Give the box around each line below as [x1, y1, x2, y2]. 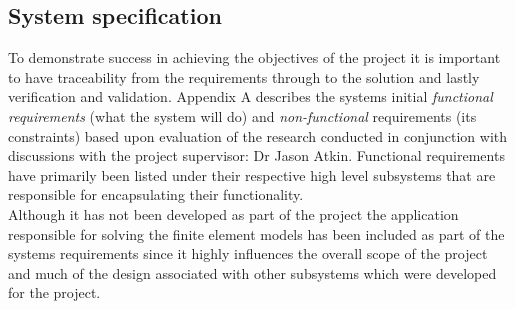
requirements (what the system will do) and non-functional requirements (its [8, 105, 477, 126]
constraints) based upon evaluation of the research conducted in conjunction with [8, 125, 508, 146]
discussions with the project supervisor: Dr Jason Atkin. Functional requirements [8, 145, 505, 166]
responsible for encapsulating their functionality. [8, 184, 304, 205]
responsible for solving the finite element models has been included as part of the [8, 223, 505, 244]
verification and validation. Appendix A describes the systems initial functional [8, 86, 493, 107]
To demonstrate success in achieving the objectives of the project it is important [8, 47, 501, 68]
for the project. [8, 282, 101, 303]
